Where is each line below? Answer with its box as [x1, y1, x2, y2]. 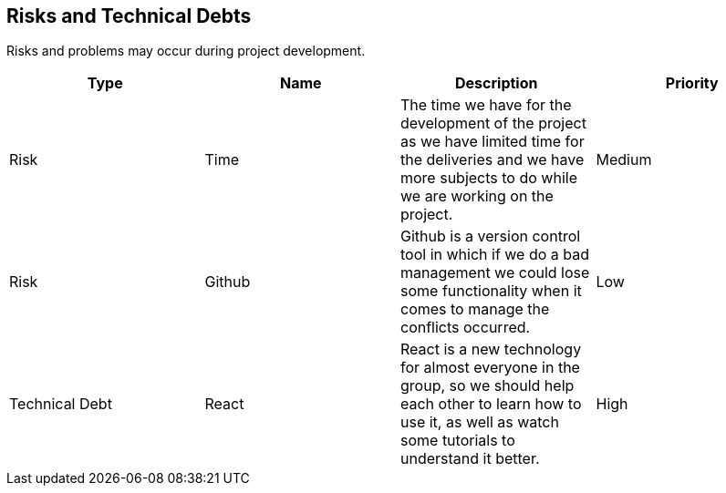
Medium [596, 150, 652, 169]
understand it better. [400, 449, 540, 468]
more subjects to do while [400, 169, 577, 188]
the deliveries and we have [400, 150, 585, 169]
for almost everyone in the [400, 358, 580, 377]
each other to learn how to [400, 395, 582, 414]
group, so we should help [400, 376, 575, 395]
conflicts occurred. [400, 318, 531, 337]
